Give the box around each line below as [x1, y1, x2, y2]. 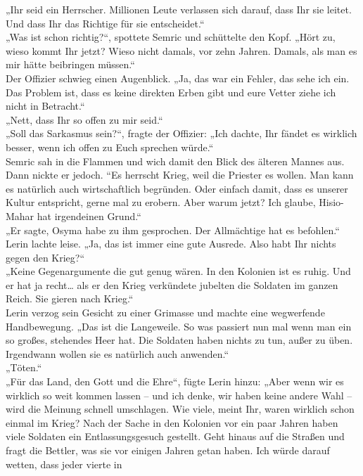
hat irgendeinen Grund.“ [37, 208, 141, 223]
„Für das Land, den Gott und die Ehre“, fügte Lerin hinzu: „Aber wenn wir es [6, 374, 344, 389]
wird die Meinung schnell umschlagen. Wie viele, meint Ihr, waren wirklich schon [6, 401, 355, 416]
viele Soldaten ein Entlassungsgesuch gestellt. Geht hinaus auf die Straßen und [6, 429, 345, 444]
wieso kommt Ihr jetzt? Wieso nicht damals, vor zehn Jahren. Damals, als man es [6, 43, 357, 58]
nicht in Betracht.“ [6, 98, 85, 113]
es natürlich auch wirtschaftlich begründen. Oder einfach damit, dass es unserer [6, 181, 348, 195]
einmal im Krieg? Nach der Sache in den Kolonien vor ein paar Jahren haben [6, 415, 338, 430]
